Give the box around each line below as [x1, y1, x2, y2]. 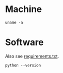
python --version [5, 62, 41, 68]
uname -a [5, 20, 23, 25]
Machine [5, 3, 42, 15]
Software [5, 36, 44, 48]
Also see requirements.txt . [5, 53, 59, 59]
